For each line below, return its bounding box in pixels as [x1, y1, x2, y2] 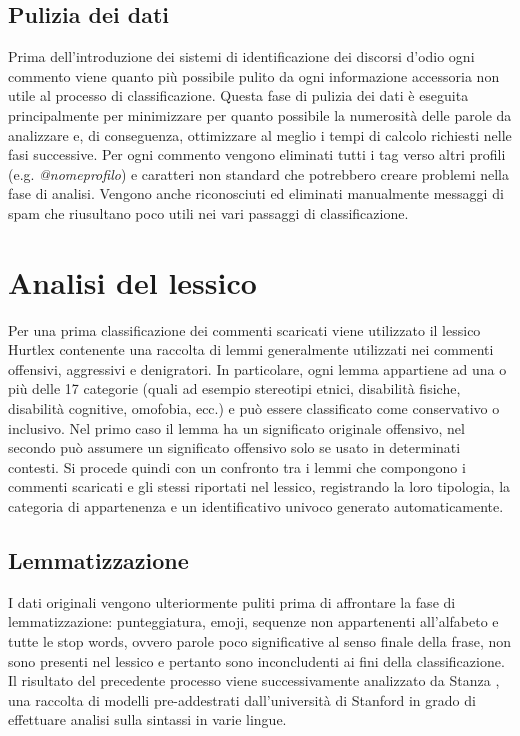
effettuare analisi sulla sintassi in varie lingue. [8, 709, 287, 730]
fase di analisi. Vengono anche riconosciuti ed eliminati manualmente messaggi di [8, 183, 504, 204]
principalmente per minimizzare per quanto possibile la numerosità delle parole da [8, 104, 512, 125]
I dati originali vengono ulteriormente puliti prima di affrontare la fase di [8, 591, 456, 612]
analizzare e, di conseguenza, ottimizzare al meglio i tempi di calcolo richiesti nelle [8, 124, 512, 145]
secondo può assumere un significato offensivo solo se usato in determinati [8, 437, 461, 458]
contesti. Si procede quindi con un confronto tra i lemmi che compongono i [8, 456, 466, 477]
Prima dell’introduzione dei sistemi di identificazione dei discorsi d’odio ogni [8, 46, 475, 67]
